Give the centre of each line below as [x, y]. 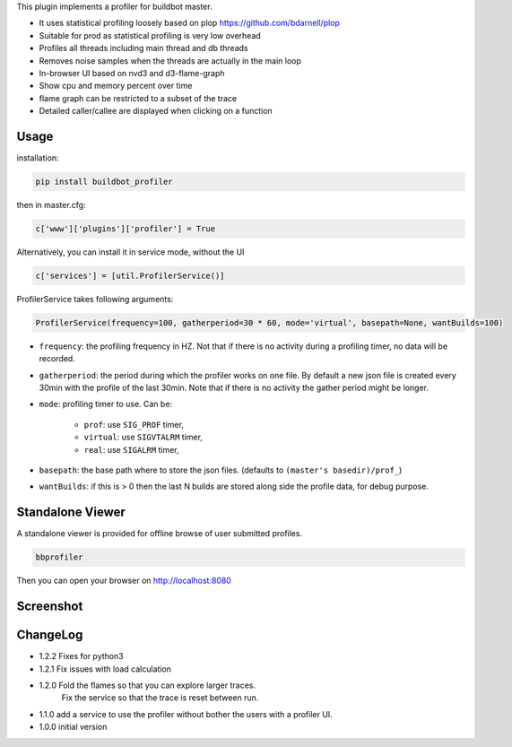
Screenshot [50, 607]
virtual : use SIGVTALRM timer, [143, 437]
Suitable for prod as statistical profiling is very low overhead [150, 35]
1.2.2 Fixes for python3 [82, 656]
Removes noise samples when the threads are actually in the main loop [170, 61]
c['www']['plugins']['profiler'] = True [125, 228]
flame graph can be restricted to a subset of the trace [138, 98]
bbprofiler [59, 557]
